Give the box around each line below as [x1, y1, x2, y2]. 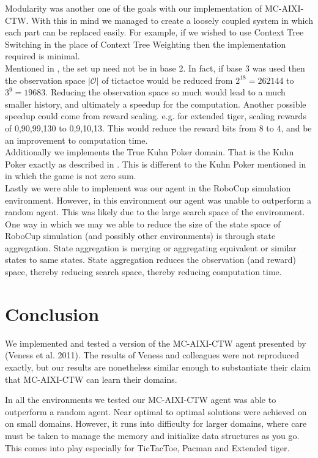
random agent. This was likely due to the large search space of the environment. [5, 205, 305, 218]
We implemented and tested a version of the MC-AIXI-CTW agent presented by [5, 336, 306, 349]
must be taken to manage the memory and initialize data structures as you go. [5, 429, 300, 441]
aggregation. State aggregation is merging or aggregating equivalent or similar [5, 241, 297, 254]
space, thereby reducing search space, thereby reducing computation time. [5, 265, 282, 278]
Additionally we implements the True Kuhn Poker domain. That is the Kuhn [5, 146, 294, 158]
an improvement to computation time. [5, 133, 148, 146]
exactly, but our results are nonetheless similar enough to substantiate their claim [5, 360, 311, 373]
